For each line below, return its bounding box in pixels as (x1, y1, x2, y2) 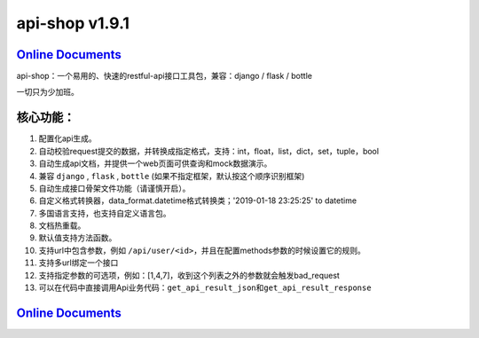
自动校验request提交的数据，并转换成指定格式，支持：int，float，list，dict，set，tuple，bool (38, 145, 380, 156)
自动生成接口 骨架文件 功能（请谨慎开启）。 (38, 183, 191, 193)
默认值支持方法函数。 (38, 232, 117, 243)
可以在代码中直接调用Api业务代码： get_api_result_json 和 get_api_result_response (38, 282, 372, 293)
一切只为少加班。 (16, 87, 79, 98)
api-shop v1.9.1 (16, 13, 130, 33)
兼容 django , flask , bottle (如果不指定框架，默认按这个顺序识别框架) (38, 170, 305, 181)
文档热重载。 (38, 220, 86, 231)
